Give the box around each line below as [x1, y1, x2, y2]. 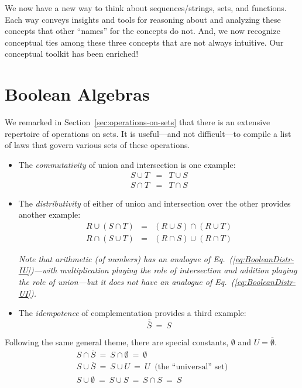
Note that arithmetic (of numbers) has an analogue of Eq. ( [18, 252, 233, 265]
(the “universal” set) [155, 363, 228, 372]
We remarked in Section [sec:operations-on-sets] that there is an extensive [5, 116, 270, 128]
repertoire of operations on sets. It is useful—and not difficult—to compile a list [5, 127, 291, 139]
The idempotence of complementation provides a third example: [18, 307, 246, 319]
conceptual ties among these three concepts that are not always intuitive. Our [5, 36, 284, 48]
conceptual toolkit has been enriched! [5, 47, 139, 60]
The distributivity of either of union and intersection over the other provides [18, 197, 291, 209]
